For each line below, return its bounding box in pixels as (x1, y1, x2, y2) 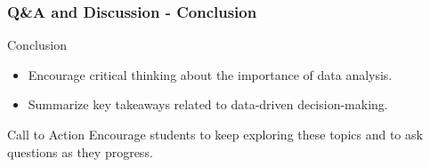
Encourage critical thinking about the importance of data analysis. (28, 65, 393, 83)
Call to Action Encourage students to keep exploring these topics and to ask (7, 125, 423, 143)
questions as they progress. (7, 142, 153, 161)
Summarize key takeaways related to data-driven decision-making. (28, 95, 388, 114)
